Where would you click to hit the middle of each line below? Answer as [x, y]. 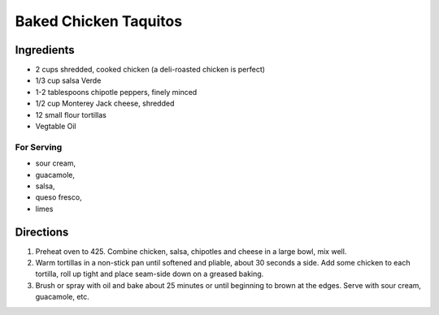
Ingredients [45, 50]
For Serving [39, 147]
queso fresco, [59, 197]
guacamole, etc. [62, 297]
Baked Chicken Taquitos [99, 21]
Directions [42, 232]
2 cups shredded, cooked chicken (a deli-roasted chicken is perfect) [150, 70]
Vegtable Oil [56, 127]
